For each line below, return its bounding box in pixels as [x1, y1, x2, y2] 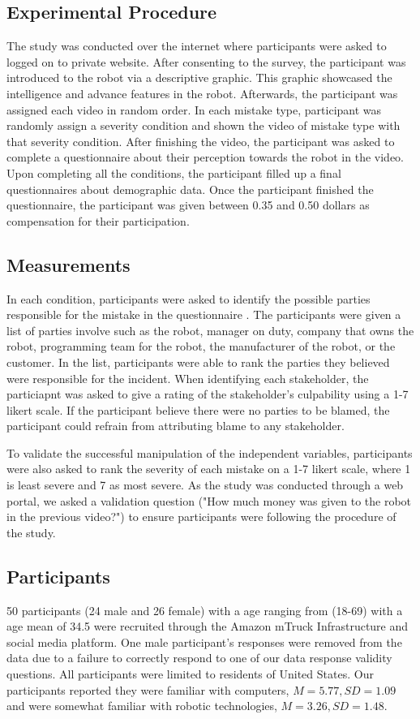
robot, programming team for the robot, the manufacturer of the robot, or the [6, 338, 396, 355]
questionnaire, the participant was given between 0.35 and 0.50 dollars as [6, 196, 370, 213]
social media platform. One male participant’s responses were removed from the [6, 633, 402, 650]
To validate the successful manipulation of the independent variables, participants [6, 444, 413, 461]
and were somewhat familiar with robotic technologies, [6, 697, 277, 714]
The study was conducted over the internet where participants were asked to [6, 37, 387, 54]
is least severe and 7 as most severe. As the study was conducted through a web [6, 476, 404, 493]
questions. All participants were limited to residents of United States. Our [6, 665, 374, 682]
